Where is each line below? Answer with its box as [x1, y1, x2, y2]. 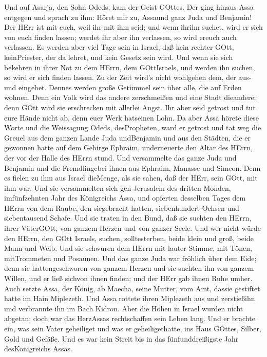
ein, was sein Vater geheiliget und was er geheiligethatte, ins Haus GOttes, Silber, [4, 323, 261, 333]
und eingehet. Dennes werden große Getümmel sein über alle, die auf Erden [4, 82, 242, 92]
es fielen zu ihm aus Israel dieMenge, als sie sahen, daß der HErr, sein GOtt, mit [4, 172, 258, 183]
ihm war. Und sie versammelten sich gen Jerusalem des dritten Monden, [4, 182, 231, 193]
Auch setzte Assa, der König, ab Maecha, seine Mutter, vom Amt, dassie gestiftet [4, 283, 260, 293]
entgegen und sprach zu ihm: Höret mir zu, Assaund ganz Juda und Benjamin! [4, 11, 252, 22]
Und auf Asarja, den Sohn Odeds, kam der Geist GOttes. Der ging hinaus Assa [4, 2, 254, 12]
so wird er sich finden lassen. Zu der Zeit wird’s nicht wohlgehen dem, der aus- [4, 72, 252, 83]
